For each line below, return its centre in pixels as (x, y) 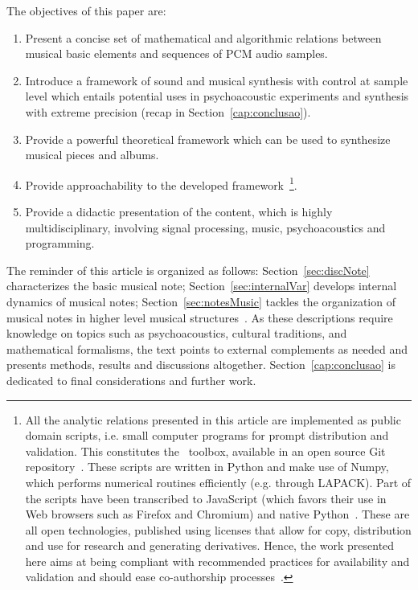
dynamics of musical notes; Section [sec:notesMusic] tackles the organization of (201, 301)
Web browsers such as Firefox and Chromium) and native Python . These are (217, 514)
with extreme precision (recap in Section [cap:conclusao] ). (168, 111)
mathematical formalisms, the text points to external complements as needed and (207, 348)
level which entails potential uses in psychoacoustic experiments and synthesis (217, 96)
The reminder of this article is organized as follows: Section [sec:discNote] (188, 270)
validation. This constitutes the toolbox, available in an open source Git (205, 451)
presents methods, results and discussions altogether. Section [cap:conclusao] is (201, 365)
